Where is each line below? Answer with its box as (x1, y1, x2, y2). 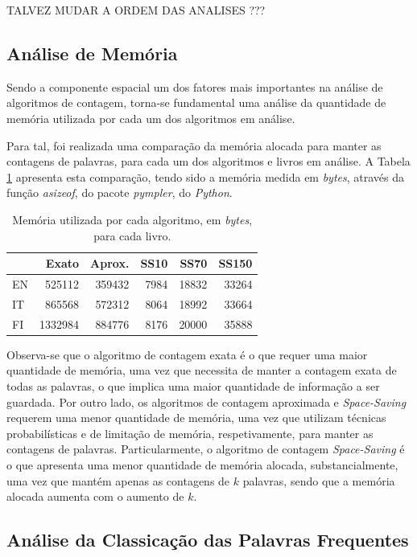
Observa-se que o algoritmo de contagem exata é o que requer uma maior (6, 346, 368, 362)
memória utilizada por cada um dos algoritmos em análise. (6, 109, 295, 126)
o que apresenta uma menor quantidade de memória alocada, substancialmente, (6, 456, 398, 473)
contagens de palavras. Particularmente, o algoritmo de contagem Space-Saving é (6, 440, 405, 457)
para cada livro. (93, 227, 171, 244)
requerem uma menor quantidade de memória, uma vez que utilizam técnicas (6, 409, 386, 426)
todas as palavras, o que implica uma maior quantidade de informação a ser (6, 377, 380, 394)
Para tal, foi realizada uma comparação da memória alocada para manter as (6, 137, 382, 154)
